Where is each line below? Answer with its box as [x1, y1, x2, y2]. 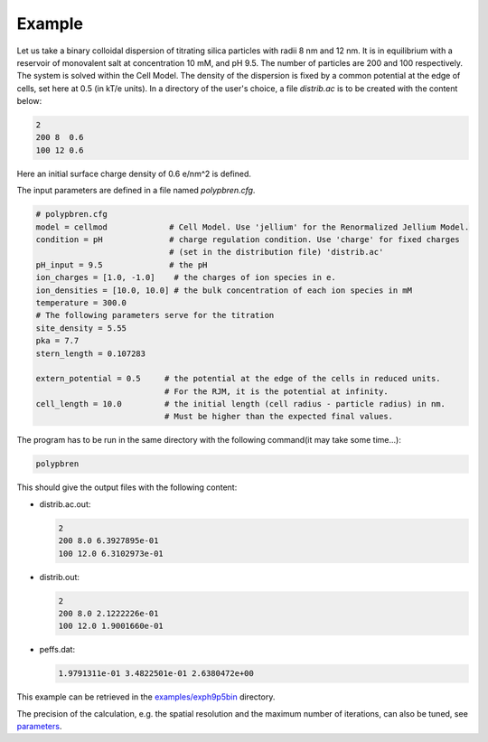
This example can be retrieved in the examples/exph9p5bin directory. [16, 691, 276, 702]
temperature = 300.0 [35, 297, 127, 307]
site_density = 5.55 [35, 323, 127, 333]
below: [16, 96, 42, 107]
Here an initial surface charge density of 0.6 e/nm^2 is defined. [16, 168, 252, 179]
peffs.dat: [39, 644, 76, 655]
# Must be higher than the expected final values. [164, 411, 393, 422]
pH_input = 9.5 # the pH [35, 259, 208, 270]
